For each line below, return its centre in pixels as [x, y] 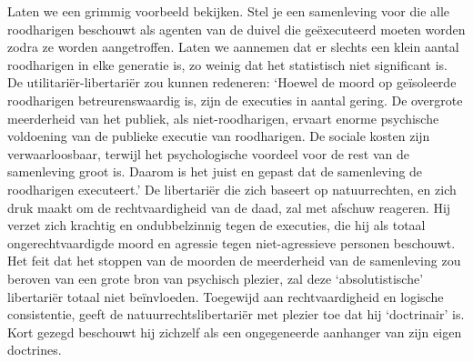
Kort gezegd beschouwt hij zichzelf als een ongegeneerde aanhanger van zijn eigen [235, 332]
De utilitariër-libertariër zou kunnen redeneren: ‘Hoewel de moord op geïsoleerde [232, 82]
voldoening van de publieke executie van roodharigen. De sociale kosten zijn [219, 136]
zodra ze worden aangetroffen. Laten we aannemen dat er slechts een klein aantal [233, 47]
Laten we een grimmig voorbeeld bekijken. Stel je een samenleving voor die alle [229, 11]
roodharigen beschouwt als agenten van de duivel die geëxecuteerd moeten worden [236, 29]
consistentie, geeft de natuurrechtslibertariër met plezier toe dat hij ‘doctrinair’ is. [236, 314]
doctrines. [35, 350]
